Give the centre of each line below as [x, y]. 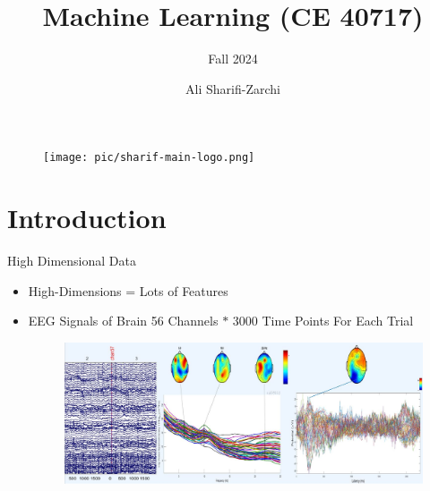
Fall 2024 [233, 59]
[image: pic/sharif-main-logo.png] [149, 158]
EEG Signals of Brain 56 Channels [123, 321]
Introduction [87, 218]
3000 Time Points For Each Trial [323, 321]
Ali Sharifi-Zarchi [233, 88]
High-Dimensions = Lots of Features [128, 290]
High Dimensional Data [72, 261]
